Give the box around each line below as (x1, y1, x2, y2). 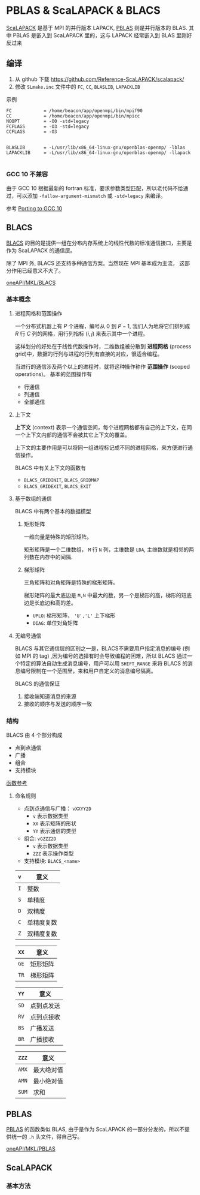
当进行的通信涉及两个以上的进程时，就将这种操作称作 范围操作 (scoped (14, 363, 190, 371)
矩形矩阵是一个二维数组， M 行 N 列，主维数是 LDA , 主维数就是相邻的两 (23, 546, 195, 553)
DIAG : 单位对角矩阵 (32, 619, 79, 627)
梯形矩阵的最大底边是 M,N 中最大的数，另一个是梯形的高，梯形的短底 (23, 592, 192, 599)
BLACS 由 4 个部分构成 (6, 732, 63, 739)
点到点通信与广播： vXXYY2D (23, 805, 91, 812)
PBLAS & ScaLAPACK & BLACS (6, 4, 161, 17)
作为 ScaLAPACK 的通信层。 (6, 246, 76, 254)
